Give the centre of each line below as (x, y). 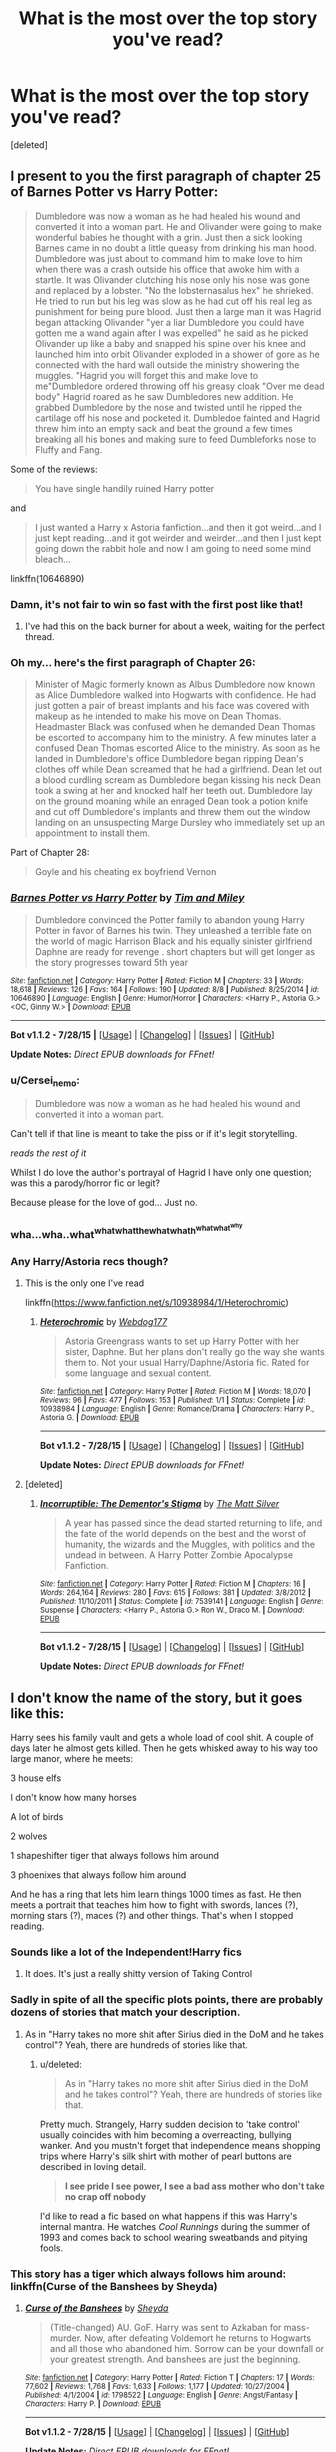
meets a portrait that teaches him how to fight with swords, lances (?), (154, 1905)
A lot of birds (37, 1817)
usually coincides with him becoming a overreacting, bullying (165, 2134)
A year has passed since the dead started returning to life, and (193, 1523)
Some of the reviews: (54, 469)
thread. (39, 637)
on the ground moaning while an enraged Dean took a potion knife (171, 801)
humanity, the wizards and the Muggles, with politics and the (190, 1544)
